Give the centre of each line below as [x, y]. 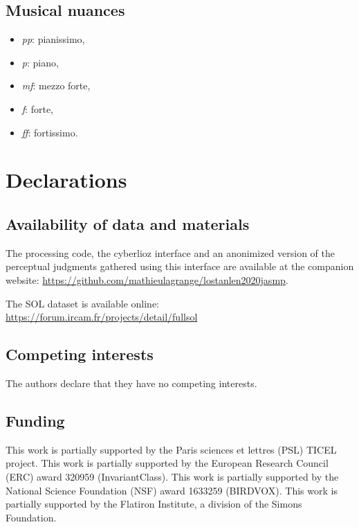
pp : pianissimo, [53, 39]
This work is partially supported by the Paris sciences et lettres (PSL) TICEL [171, 449]
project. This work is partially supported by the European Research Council [167, 463]
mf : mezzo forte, [56, 86]
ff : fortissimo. [50, 132]
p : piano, [40, 62]
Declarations [66, 180]
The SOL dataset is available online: [83, 303]
